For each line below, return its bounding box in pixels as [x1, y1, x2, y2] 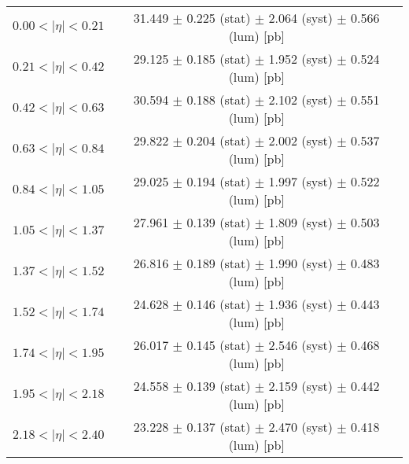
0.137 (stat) [186, 418, 251, 436]
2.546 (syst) [268, 336, 333, 354]
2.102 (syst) [268, 90, 333, 109]
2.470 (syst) [268, 418, 333, 436]
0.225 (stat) [186, 9, 251, 27]
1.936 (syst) [268, 295, 333, 313]
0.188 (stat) [186, 90, 251, 109]
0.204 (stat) [186, 131, 251, 149]
